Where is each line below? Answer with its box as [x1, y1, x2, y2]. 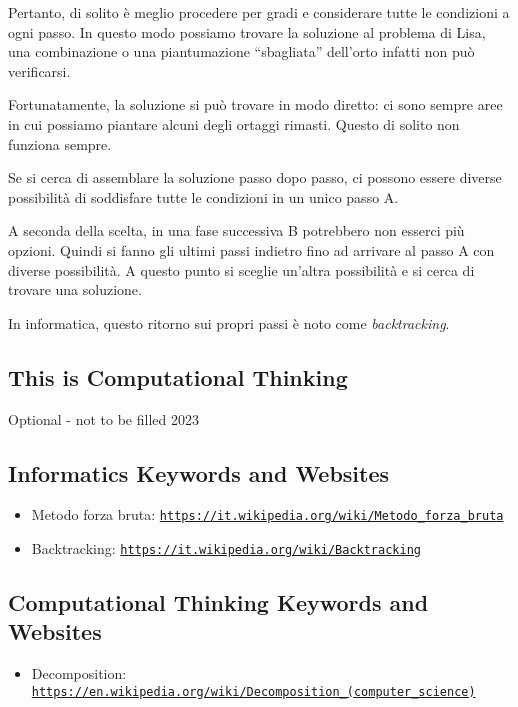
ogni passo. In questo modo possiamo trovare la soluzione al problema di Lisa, [8, 21, 486, 42]
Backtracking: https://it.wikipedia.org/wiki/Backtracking [31, 537, 421, 558]
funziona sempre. [8, 133, 112, 154]
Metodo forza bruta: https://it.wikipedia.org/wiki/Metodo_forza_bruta [31, 504, 504, 525]
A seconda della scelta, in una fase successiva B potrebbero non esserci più [8, 220, 465, 241]
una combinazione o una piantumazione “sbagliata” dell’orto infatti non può [8, 41, 475, 62]
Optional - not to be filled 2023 [8, 408, 199, 429]
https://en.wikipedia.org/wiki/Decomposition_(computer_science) [31, 684, 476, 699]
